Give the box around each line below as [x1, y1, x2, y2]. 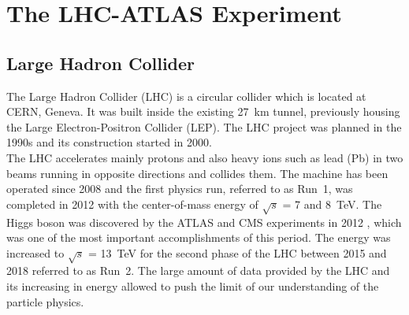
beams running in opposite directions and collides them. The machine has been [6, 165, 389, 181]
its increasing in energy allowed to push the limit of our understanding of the [6, 278, 379, 295]
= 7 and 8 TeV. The [282, 195, 382, 212]
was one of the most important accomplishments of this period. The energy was [6, 229, 391, 246]
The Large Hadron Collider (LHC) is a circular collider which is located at [6, 87, 366, 104]
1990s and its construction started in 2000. [6, 134, 212, 150]
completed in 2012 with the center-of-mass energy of [6, 195, 258, 212]
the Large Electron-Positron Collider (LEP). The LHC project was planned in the [6, 118, 402, 135]
